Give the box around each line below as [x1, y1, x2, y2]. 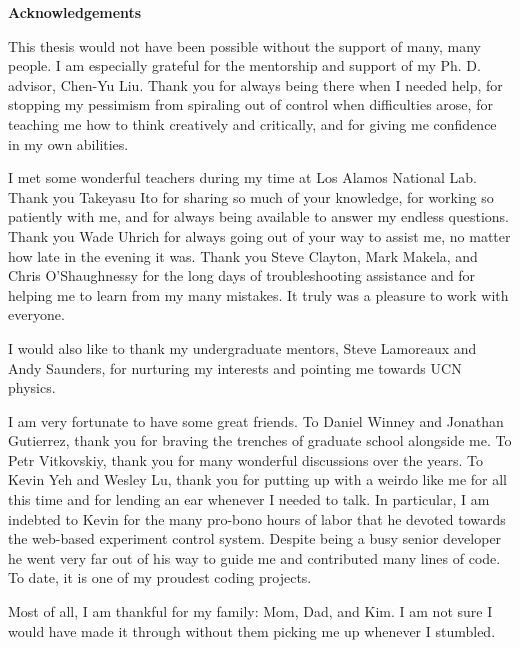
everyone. [8, 304, 65, 325]
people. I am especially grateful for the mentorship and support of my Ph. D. [8, 55, 481, 76]
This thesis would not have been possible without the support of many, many [8, 35, 482, 56]
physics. [8, 377, 56, 398]
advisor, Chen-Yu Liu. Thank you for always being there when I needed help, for [8, 74, 503, 95]
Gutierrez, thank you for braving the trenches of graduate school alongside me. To [8, 430, 512, 451]
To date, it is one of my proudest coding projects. [8, 567, 312, 588]
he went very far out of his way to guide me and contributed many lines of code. [8, 547, 501, 568]
